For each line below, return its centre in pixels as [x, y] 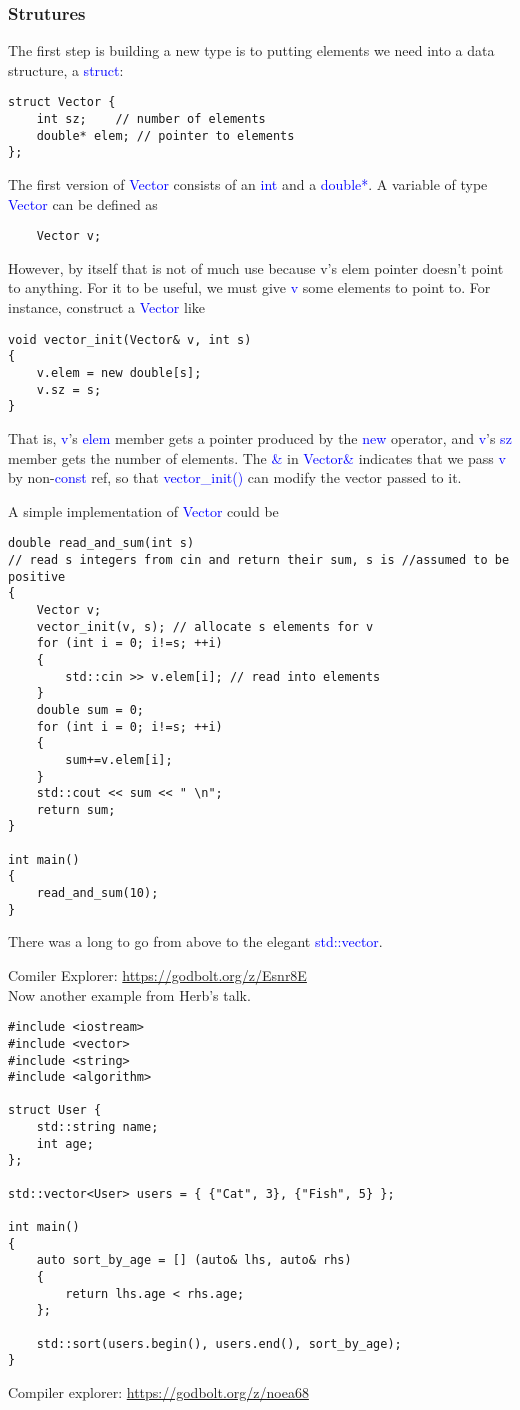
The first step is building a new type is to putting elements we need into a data [251, 50]
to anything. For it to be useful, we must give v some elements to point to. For [249, 287]
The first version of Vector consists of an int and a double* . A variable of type [248, 184]
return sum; [76, 809]
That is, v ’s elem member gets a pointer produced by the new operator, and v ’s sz [260, 437]
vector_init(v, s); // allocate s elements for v [205, 626]
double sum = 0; [90, 709]
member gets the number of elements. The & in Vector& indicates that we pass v [257, 457]
